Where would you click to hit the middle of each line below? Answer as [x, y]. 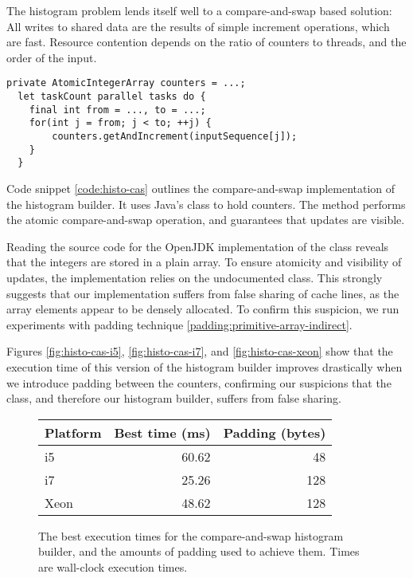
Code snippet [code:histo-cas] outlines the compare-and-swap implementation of [201, 188]
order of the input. [52, 57]
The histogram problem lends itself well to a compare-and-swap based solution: [199, 10]
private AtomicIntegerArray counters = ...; [126, 83]
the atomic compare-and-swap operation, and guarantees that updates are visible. [206, 220]
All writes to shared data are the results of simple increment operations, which [198, 26]
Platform [73, 432]
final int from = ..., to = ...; [117, 110]
